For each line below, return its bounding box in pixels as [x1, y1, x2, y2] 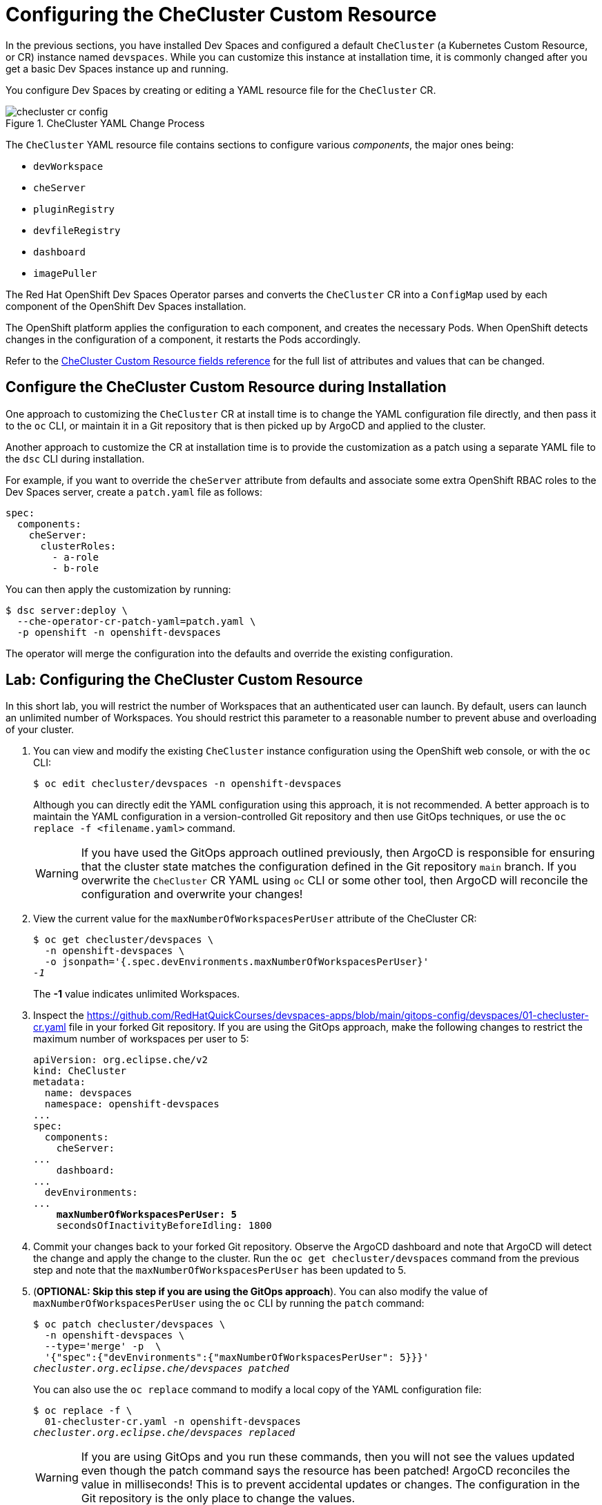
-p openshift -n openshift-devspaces [17, 626, 221, 638]
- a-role [52, 551, 99, 563]
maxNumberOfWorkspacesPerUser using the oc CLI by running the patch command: [33, 1297, 425, 1310]
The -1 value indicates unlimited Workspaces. [33, 988, 240, 1000]
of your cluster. [6, 724, 75, 736]
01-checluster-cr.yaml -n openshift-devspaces [44, 1416, 301, 1428]
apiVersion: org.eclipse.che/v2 [33, 1054, 208, 1066]
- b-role [52, 562, 99, 574]
